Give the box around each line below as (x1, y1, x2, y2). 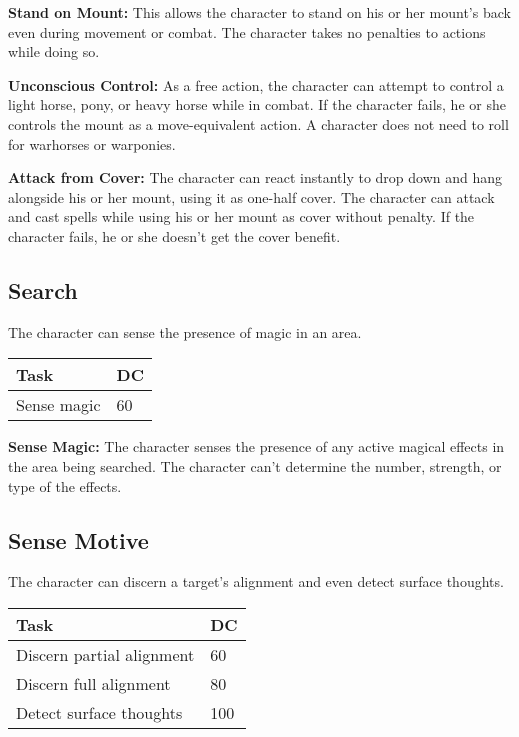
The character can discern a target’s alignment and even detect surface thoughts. (8, 571, 504, 592)
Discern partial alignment (16, 642, 195, 666)
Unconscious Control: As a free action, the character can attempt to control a (8, 74, 504, 95)
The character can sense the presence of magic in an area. (8, 321, 362, 342)
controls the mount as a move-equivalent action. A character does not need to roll (8, 113, 509, 134)
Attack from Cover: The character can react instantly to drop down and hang (8, 167, 503, 188)
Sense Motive (8, 524, 149, 555)
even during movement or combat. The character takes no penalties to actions (8, 21, 486, 42)
